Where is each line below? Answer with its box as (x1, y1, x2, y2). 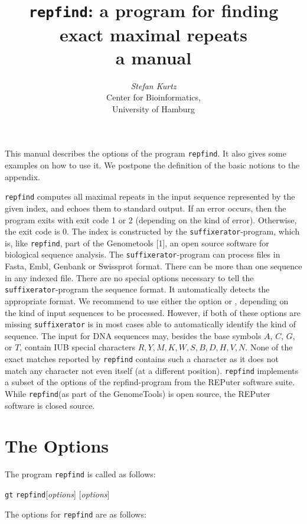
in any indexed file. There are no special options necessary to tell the (5, 271, 254, 284)
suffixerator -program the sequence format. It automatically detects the (5, 283, 270, 295)
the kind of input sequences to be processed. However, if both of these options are (5, 306, 301, 318)
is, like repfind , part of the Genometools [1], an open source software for (5, 236, 269, 249)
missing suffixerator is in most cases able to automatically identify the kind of (5, 318, 296, 330)
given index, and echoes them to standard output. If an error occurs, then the (5, 201, 286, 214)
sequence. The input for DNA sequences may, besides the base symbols (5, 329, 262, 341)
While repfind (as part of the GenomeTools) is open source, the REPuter (5, 387, 270, 399)
